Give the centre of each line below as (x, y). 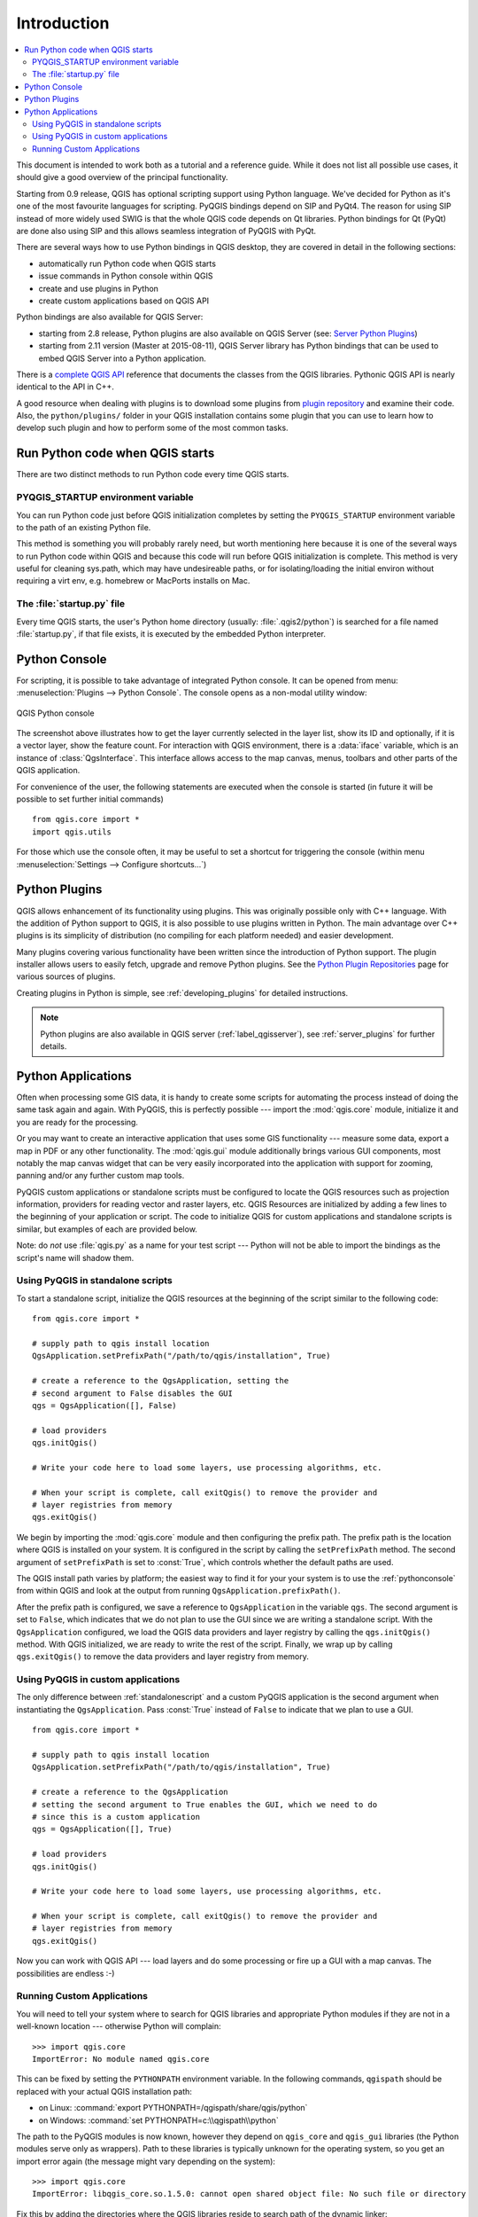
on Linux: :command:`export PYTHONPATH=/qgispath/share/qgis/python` (173, 2108)
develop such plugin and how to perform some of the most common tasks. (152, 428)
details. (54, 1046)
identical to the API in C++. (66, 387)
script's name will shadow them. (75, 1257)
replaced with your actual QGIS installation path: (104, 2091)
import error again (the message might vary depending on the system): (146, 2161)
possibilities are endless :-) (66, 1973)
